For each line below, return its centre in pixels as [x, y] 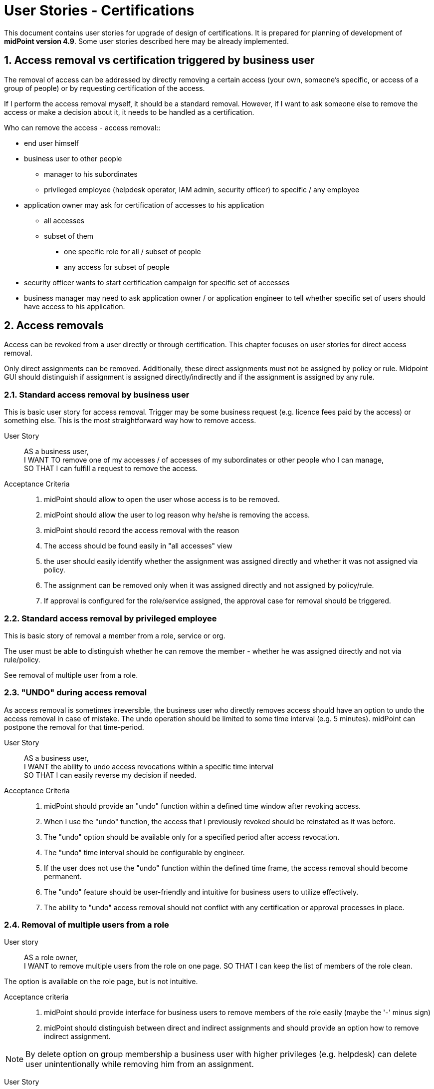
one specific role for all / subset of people [132, 251]
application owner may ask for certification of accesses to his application [144, 205]
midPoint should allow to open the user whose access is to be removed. [162, 500]
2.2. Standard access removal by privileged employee [110, 618]
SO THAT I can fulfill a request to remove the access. [111, 469]
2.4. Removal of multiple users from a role [87, 925]
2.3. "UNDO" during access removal [76, 693]
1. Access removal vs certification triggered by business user [159, 60]
